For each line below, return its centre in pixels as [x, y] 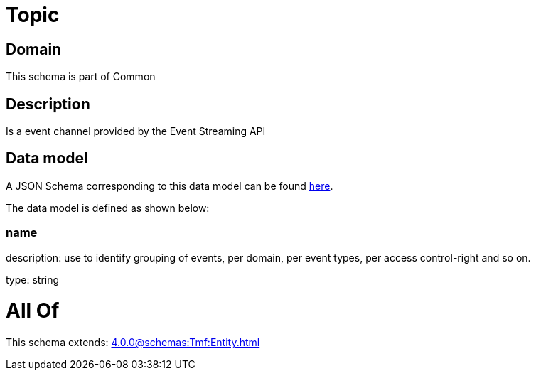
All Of [33, 311]
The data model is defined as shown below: [108, 208]
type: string [33, 279]
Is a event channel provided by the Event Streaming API [136, 131]
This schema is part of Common [81, 77]
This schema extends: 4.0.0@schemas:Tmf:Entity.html [133, 343]
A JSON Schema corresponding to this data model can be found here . [170, 186]
